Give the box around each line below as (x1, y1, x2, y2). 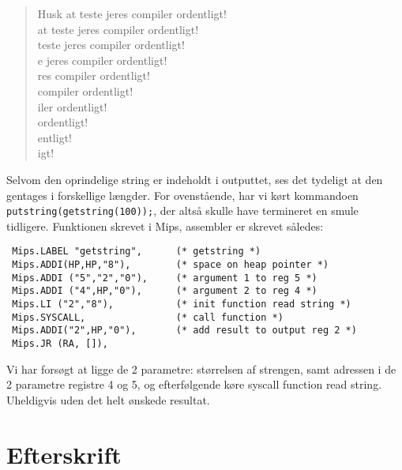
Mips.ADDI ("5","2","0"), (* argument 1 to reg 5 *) (12, 272, 317, 284)
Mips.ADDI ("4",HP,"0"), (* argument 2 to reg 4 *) (12, 285, 317, 297)
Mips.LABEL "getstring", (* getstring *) (12, 246, 261, 258)
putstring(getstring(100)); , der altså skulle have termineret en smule (6, 202, 359, 219)
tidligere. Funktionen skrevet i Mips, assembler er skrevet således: (6, 217, 324, 234)
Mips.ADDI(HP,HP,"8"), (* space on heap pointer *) (12, 259, 329, 271)
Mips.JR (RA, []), (12, 337, 108, 349)
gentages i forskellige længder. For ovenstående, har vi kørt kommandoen (6, 186, 359, 203)
